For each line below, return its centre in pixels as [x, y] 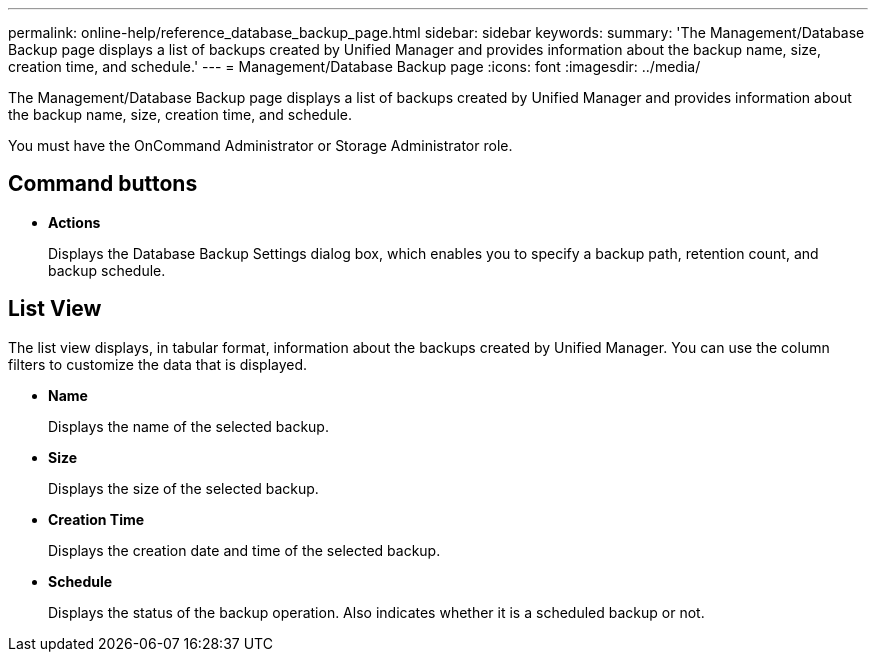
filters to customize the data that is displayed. [158, 364]
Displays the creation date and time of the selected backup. [244, 550]
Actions [74, 222]
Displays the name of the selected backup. [188, 426]
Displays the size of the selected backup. [183, 488]
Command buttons [103, 184]
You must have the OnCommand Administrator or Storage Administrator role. [260, 145]
